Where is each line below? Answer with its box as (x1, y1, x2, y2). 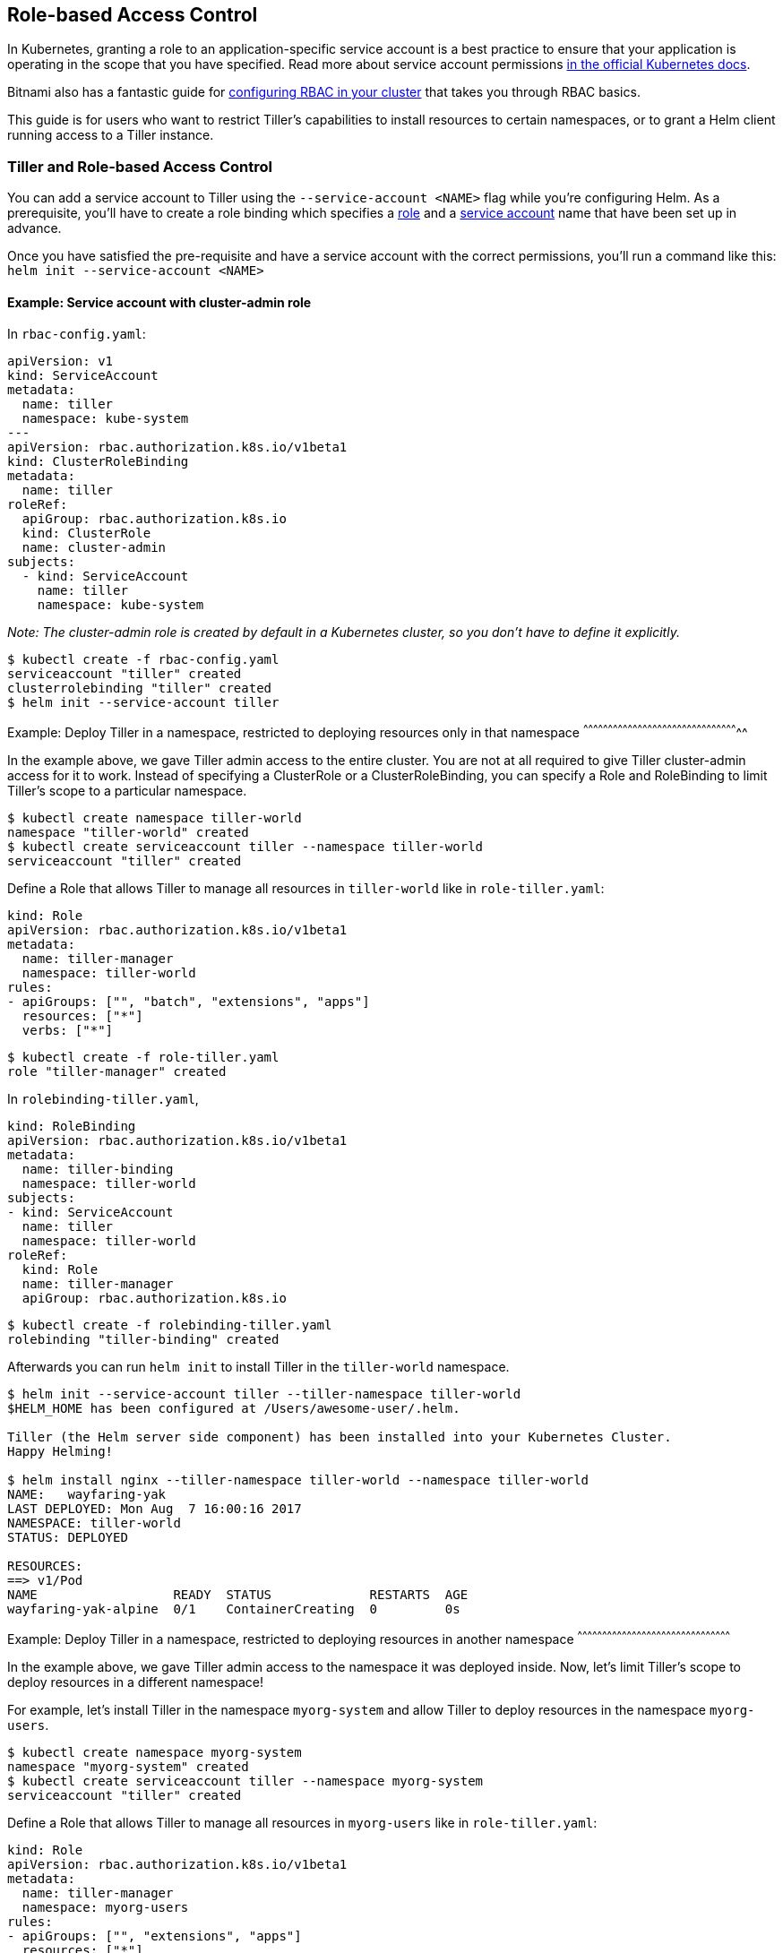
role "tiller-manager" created (7, 1064, 227, 1080)
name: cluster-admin (22, 540, 167, 555)
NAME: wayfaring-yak (7, 1487, 167, 1502)
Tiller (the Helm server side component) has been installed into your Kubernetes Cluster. (7, 1430, 672, 1445)
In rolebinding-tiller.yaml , (7, 1091, 199, 1107)
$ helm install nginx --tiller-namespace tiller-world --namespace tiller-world (7, 1473, 589, 1488)
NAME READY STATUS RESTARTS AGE (7, 1587, 469, 1603)
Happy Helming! (7, 1444, 114, 1459)
